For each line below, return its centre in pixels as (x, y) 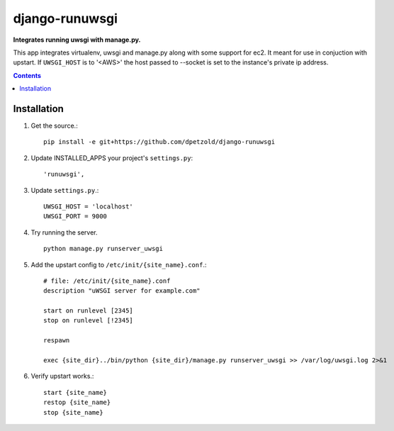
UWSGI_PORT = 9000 (75, 217)
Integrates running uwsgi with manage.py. (77, 40)
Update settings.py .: (65, 190)
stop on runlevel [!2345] (89, 320)
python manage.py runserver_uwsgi (103, 249)
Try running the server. (64, 232)
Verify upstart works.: (62, 376)
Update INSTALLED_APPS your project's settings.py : (112, 158)
